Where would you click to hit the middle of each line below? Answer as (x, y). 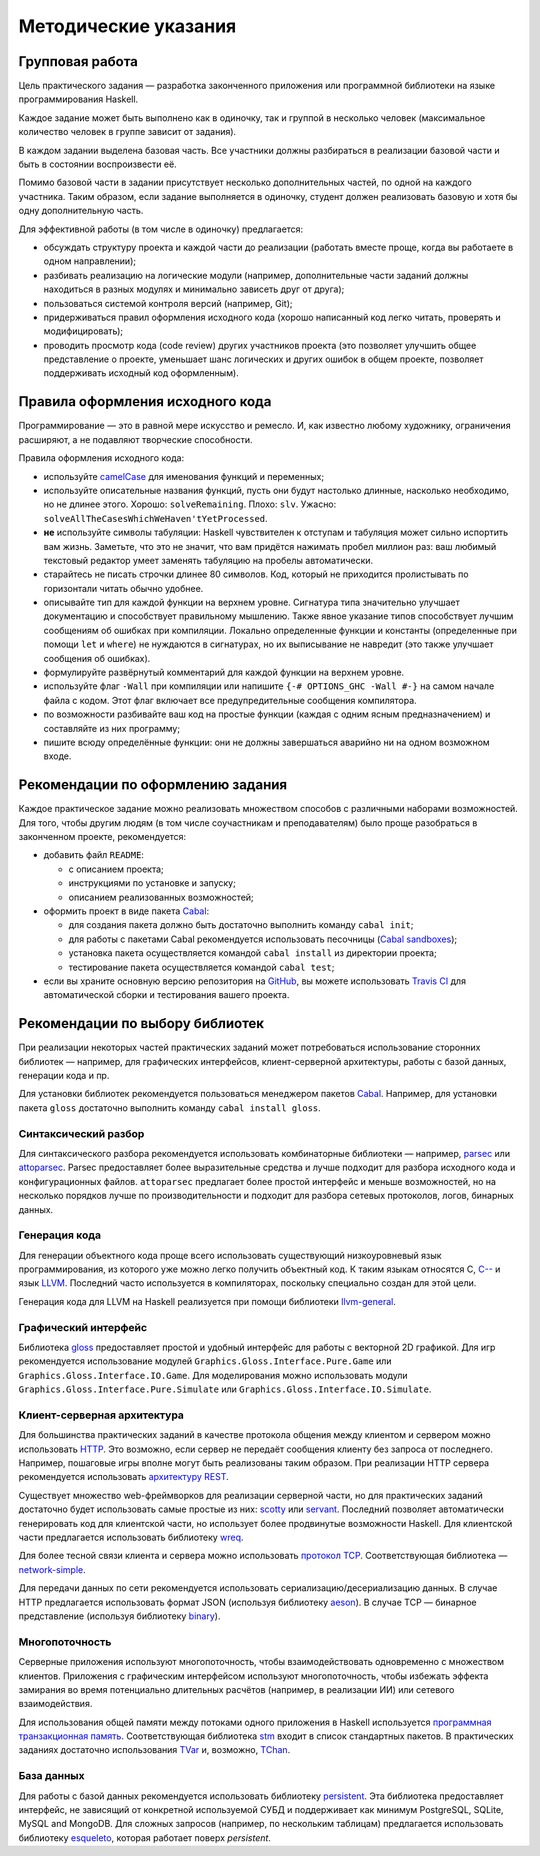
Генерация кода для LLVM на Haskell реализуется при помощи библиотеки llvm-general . (207, 1301)
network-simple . (52, 1569)
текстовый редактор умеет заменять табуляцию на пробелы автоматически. (208, 560)
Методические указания (127, 26)
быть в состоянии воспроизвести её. (97, 164)
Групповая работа (78, 61)
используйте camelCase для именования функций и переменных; (184, 476)
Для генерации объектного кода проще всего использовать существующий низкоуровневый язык (230, 1255)
